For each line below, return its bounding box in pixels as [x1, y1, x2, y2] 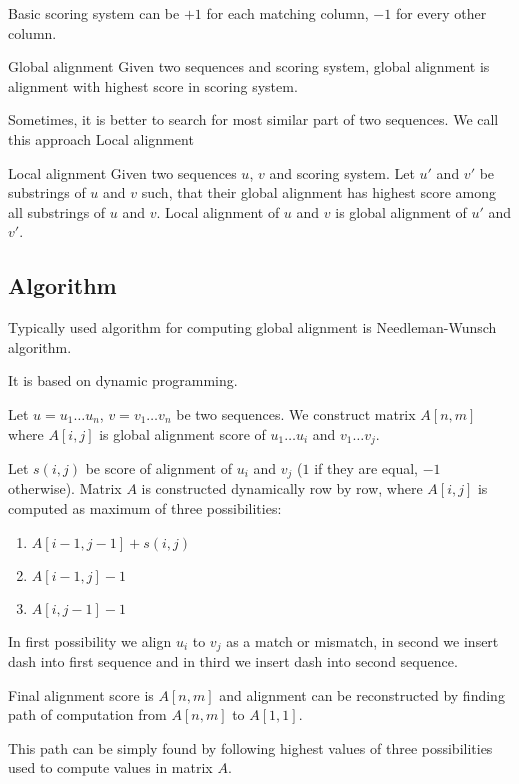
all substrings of [8, 201, 106, 222]
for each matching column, [206, 3, 369, 23]
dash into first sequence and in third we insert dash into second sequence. [8, 651, 458, 672]
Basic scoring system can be [8, 3, 180, 23]
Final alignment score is [8, 684, 154, 705]
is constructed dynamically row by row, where [141, 478, 423, 499]
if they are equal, [314, 457, 419, 478]
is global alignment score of [99, 423, 266, 444]
